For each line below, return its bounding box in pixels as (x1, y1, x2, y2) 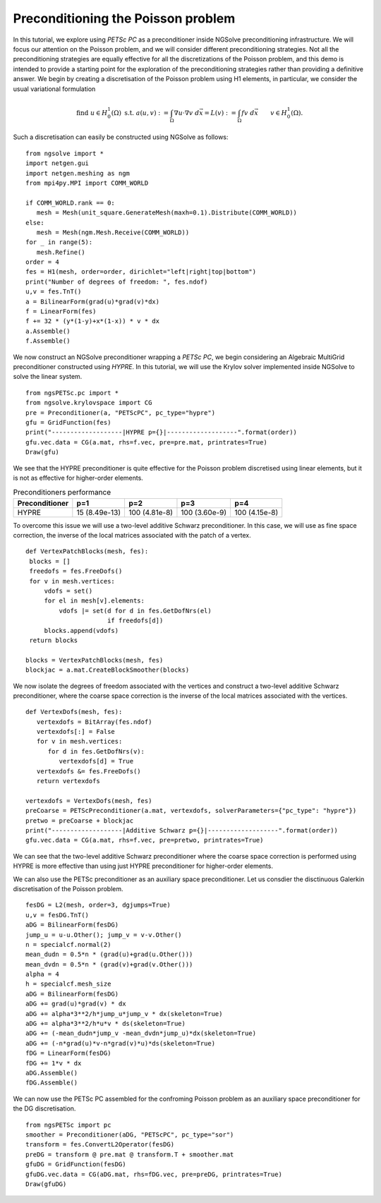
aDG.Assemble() (25, 1069, 78, 1077)
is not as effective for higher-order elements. (13, 473, 144, 482)
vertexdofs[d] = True (59, 757, 134, 766)
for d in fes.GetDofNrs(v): (47, 747, 145, 755)
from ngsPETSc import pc (25, 1120, 111, 1129)
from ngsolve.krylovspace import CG (25, 399, 152, 407)
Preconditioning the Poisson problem (13, 11, 236, 26)
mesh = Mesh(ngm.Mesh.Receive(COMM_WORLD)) (36, 228, 190, 236)
